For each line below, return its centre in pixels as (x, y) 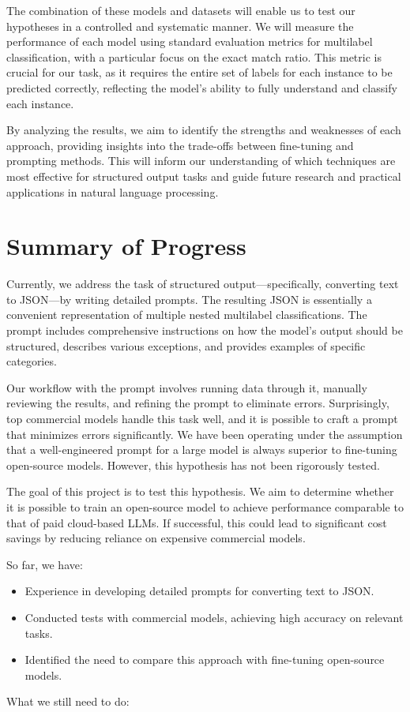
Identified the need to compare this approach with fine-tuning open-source (205, 660)
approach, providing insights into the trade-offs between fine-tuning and (180, 145)
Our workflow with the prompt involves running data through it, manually (187, 387)
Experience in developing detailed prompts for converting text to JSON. (199, 591)
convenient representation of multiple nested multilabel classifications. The (187, 315)
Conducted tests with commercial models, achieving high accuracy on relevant (214, 617)
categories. (32, 361)
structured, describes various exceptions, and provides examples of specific (186, 345)
